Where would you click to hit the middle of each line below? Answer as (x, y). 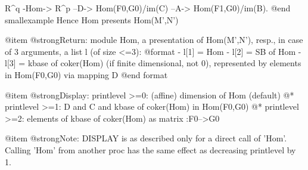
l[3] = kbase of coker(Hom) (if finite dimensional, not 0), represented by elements (153, 63)
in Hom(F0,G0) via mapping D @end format (86, 74)
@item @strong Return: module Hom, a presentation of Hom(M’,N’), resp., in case (154, 40)
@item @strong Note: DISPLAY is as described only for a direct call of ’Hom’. (146, 138)
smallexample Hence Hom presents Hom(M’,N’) (92, 19)
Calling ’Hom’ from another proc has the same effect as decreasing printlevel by (150, 149)
